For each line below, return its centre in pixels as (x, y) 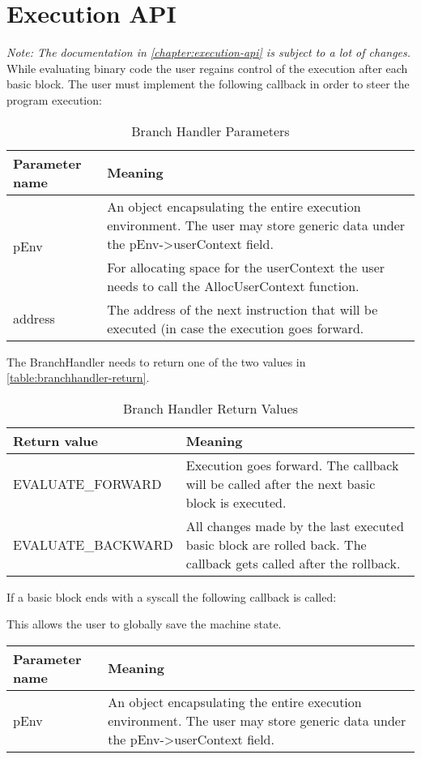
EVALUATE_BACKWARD (93, 544)
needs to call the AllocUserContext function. (233, 285)
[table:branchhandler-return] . (78, 377)
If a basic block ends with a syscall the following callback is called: (172, 596)
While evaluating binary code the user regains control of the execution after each (207, 68)
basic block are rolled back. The (276, 544)
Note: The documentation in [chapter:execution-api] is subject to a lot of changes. (209, 52)
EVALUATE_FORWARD (87, 483)
